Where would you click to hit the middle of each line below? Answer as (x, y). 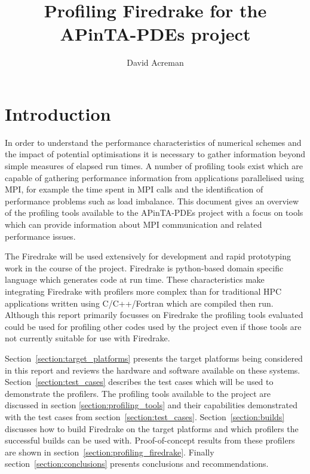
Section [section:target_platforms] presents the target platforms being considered (154, 358)
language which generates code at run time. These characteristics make (135, 279)
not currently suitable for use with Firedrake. (88, 338)
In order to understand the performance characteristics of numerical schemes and (153, 142)
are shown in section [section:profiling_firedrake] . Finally (110, 452)
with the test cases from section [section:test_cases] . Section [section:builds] (145, 416)
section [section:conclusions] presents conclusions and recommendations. (137, 464)
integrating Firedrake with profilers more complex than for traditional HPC (143, 291)
